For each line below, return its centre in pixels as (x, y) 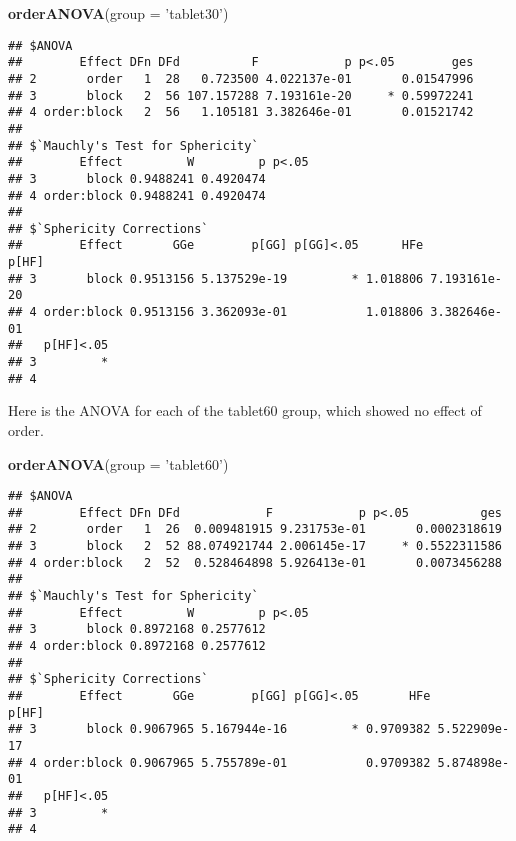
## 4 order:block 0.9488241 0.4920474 (137, 195)
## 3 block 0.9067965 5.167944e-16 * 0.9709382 (219, 729)
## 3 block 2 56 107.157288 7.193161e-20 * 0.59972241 (241, 95)
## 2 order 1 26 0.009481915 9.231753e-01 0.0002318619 (255, 529)
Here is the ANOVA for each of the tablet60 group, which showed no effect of (245, 410)
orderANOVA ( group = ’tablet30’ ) (118, 13)
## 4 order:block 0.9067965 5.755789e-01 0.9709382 (219, 762)
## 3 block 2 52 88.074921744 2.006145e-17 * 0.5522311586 (255, 546)
